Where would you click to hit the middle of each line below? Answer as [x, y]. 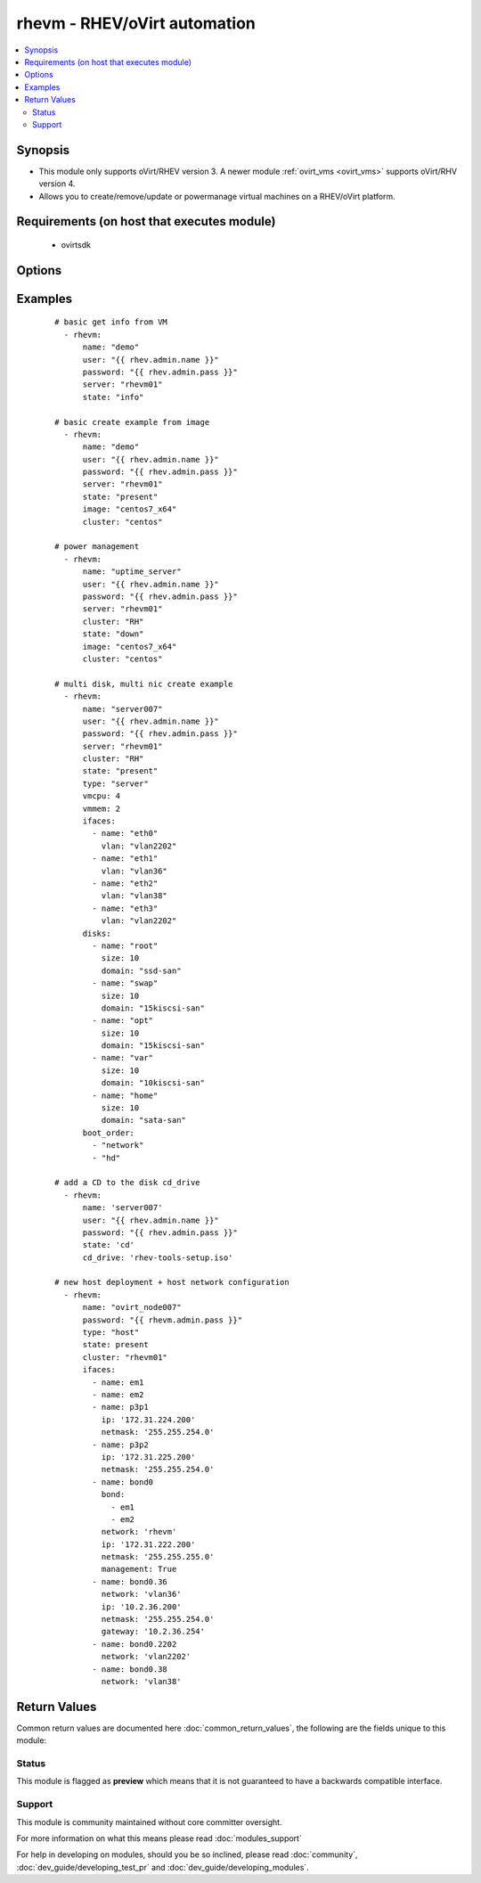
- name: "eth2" [125, 883]
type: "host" [111, 1333]
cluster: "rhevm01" [125, 1357]
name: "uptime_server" [132, 572]
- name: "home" [125, 1095]
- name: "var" [123, 1058]
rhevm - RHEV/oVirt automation [136, 23]
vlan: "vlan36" [135, 871]
